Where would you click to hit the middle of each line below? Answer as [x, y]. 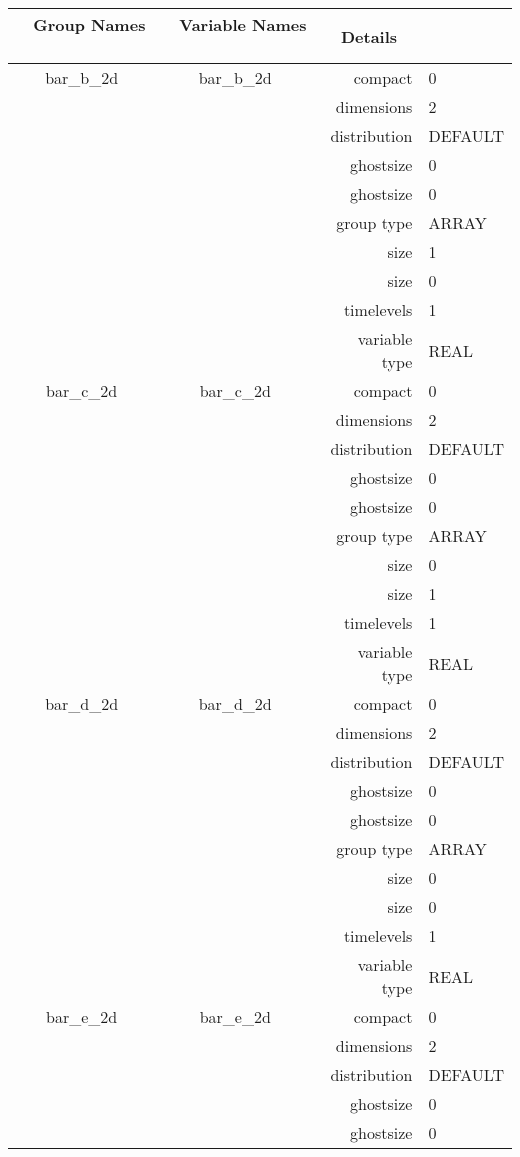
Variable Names [243, 24]
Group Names [89, 24]
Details [369, 36]
